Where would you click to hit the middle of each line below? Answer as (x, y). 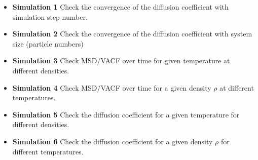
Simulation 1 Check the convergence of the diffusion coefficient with (120, 7)
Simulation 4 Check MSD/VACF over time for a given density (112, 87)
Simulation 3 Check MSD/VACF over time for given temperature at (121, 61)
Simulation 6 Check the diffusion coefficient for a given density (113, 141)
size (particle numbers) (48, 43)
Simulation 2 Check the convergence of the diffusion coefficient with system (132, 34)
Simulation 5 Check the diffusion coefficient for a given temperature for (126, 114)
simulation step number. (50, 16)
